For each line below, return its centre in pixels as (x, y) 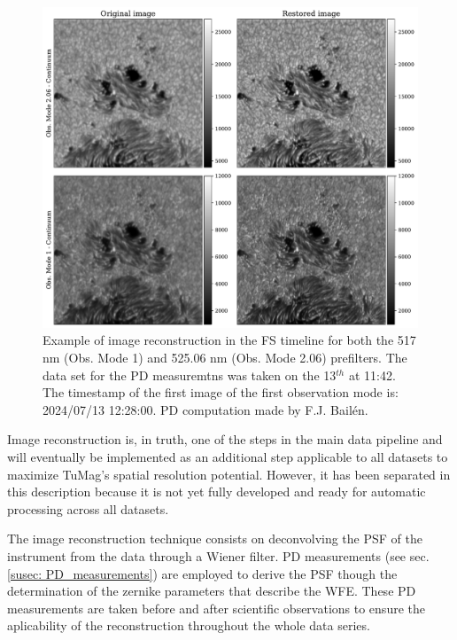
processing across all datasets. (88, 508)
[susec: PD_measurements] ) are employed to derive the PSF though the (202, 573)
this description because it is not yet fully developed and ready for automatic (217, 492)
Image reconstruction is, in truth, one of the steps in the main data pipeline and (225, 439)
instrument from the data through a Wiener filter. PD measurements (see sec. (218, 556)
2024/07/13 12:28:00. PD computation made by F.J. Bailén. (205, 409)
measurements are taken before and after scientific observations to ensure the (216, 608)
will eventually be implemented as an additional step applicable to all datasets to (228, 457)
